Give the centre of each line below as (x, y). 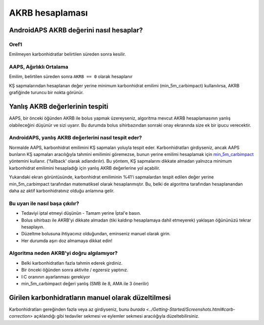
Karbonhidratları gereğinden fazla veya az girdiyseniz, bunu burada (77, 309)
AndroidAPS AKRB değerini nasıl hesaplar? (76, 30)
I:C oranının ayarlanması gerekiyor (56, 276)
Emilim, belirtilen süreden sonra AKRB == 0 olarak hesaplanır (71, 76)
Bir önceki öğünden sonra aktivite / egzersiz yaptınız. (75, 270)
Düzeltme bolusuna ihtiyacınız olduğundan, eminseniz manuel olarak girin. (96, 234)
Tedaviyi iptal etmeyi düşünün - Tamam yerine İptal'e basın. (81, 213)
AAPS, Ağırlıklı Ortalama (39, 67)
